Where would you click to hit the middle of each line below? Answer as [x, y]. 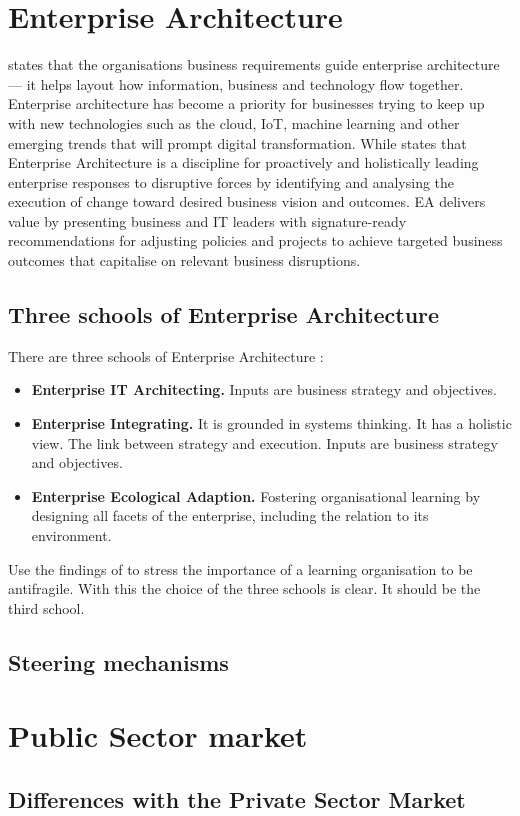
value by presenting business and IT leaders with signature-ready [207, 220]
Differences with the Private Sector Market [237, 798]
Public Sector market [158, 735]
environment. [71, 535]
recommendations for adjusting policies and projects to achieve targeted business [255, 240]
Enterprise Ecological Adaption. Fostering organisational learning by [256, 495]
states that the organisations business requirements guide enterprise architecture [254, 64]
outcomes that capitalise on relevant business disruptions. [184, 260]
